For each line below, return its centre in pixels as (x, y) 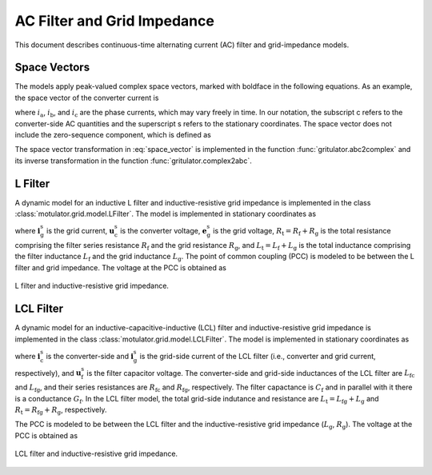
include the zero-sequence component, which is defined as (113, 135)
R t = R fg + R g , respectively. (61, 410)
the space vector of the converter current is (87, 98)
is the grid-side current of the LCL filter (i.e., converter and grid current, (258, 356)
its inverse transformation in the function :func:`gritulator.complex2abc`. (133, 161)
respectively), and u (48, 373)
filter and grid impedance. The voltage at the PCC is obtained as (121, 267)
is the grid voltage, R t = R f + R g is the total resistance (302, 232)
